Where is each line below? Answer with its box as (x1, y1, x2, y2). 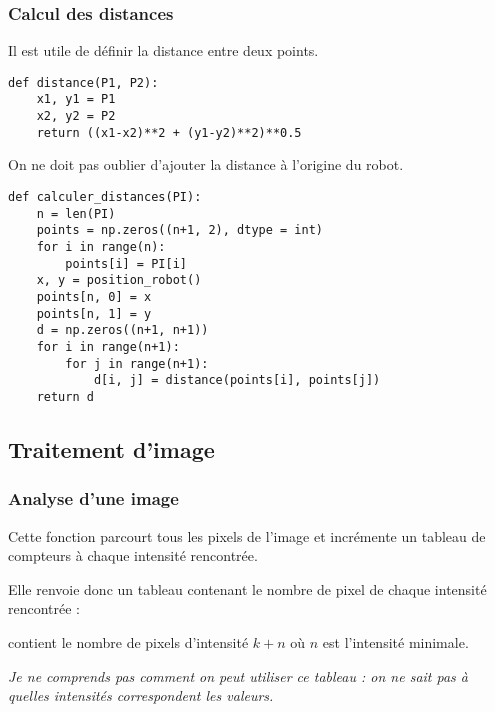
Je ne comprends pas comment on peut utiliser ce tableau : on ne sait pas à (8, 665, 469, 686)
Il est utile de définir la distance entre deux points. (8, 40, 319, 61)
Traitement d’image (8, 433, 215, 464)
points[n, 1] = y (36, 306, 152, 321)
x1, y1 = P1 (36, 92, 116, 107)
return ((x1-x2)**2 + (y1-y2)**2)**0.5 (36, 125, 302, 140)
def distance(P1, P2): (8, 75, 159, 90)
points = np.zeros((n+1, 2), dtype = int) (36, 223, 323, 238)
